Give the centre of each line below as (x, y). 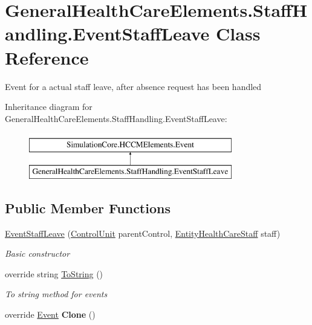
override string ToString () (54, 273)
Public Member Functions (88, 208)
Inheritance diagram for (49, 107)
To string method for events (56, 294)
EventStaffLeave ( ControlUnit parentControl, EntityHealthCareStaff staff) (143, 233)
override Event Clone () (50, 314)
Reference (47, 57)
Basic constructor (37, 253)
